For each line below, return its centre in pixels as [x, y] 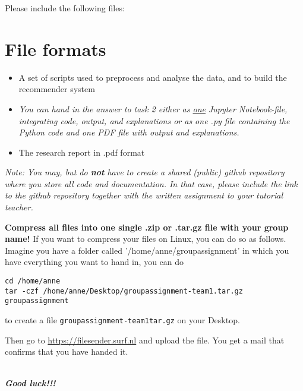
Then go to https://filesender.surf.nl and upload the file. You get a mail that [145, 340]
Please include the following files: [65, 8]
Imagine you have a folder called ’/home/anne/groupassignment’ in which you [147, 250]
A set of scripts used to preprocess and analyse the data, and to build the [153, 77]
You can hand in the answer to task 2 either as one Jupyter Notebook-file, [153, 108]
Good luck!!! [30, 383]
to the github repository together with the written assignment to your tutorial [144, 195]
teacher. [19, 207]
